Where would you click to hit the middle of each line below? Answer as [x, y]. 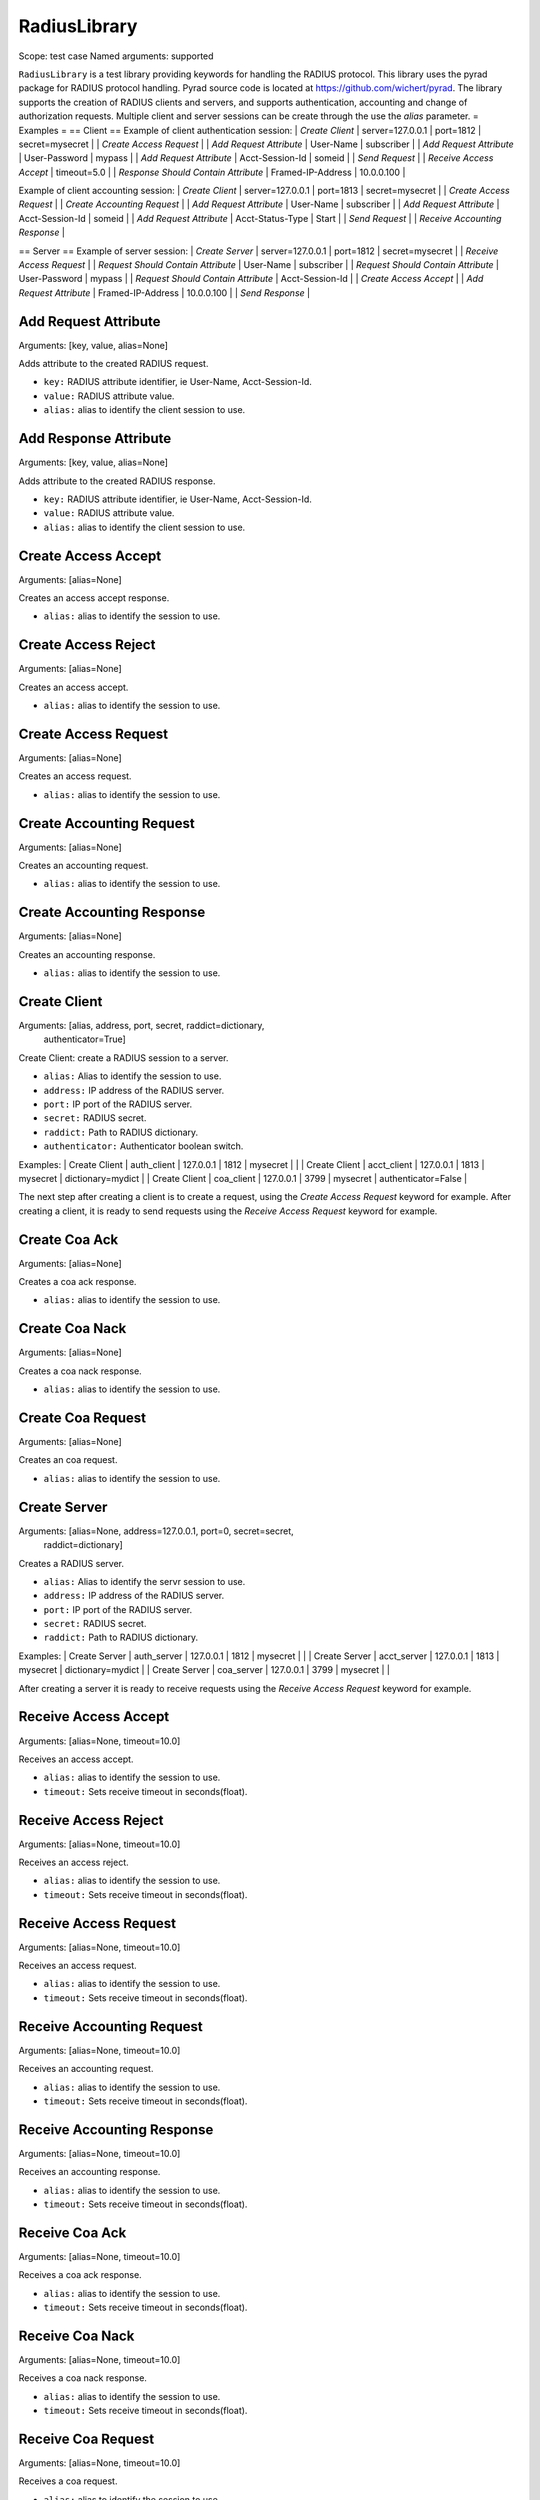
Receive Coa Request [86, 2439]
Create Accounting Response [112, 912]
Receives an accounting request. [86, 2069]
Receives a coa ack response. [80, 2275]
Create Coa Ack [68, 1239]
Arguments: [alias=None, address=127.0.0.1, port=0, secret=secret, [156, 1531]
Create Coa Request [82, 1417]
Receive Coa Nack [76, 2335]
